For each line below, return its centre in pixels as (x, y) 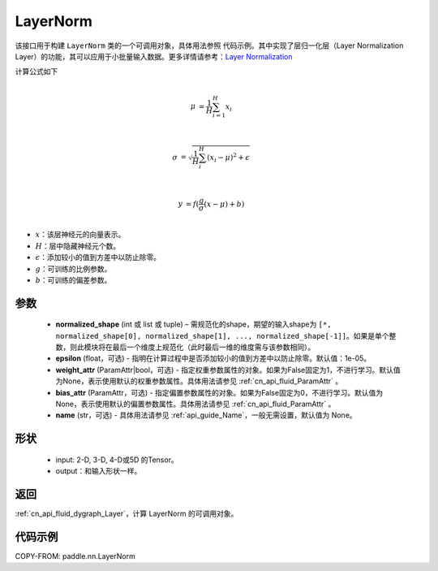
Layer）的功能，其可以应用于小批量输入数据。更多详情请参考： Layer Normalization (154, 56)
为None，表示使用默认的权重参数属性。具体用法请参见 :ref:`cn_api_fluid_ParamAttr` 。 (199, 381)
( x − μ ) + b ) (224, 204)
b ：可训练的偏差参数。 (73, 279)
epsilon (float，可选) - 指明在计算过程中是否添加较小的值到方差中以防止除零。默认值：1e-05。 (213, 358)
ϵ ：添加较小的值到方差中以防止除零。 (98, 257)
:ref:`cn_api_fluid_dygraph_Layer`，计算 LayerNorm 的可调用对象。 (127, 514)
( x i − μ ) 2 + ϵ (229, 158)
